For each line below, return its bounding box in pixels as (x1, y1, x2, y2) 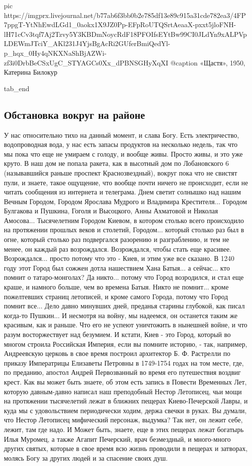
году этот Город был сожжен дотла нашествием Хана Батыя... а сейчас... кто (4, 262, 230, 273)
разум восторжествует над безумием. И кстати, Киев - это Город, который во (4, 329, 231, 339)
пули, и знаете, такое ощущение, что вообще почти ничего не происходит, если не (4, 177, 248, 187)
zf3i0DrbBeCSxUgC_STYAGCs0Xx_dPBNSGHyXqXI (4, 57, 169, 67)
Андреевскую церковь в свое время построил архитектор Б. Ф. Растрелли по (4, 348, 231, 358)
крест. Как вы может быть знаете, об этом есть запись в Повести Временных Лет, (4, 376, 247, 386)
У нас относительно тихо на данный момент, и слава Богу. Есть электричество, (4, 129, 239, 140)
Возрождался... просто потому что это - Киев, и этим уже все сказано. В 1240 (4, 253, 235, 263)
